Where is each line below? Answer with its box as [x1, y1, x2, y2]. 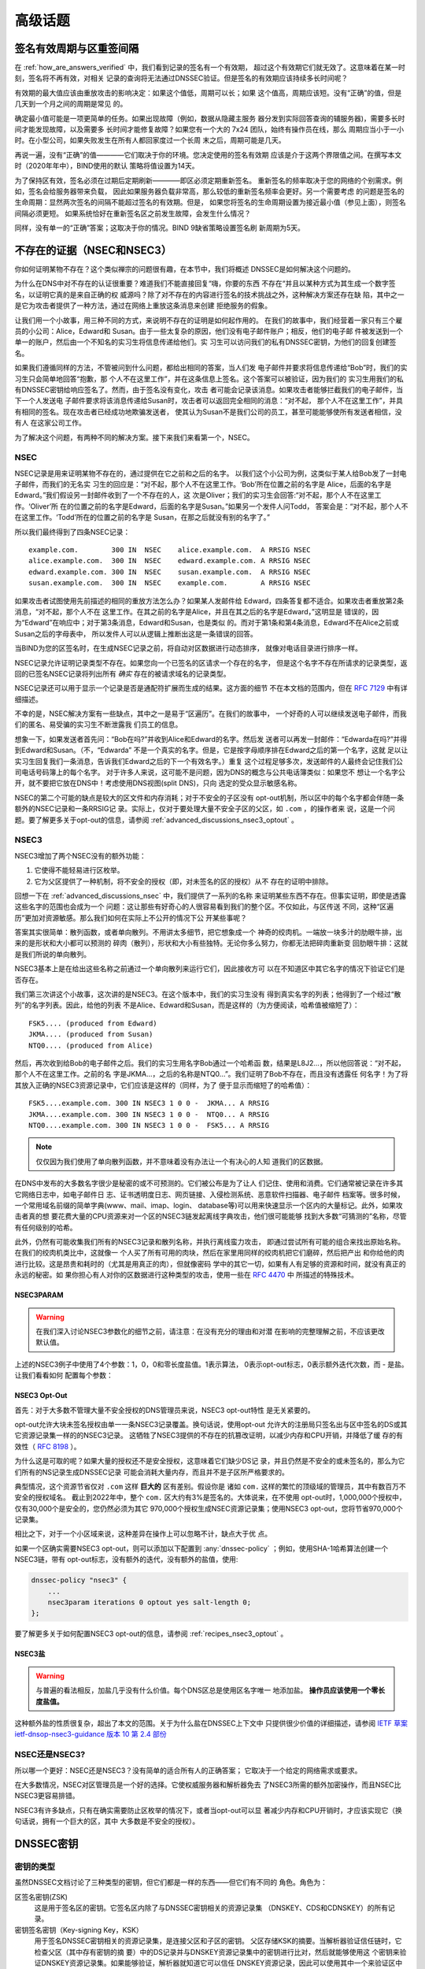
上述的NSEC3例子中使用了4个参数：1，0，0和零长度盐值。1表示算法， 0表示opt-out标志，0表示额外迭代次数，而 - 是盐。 [14, 1359, 408, 1369]
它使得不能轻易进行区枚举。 [34, 866, 124, 875]
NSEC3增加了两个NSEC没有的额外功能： [14, 851, 146, 860]
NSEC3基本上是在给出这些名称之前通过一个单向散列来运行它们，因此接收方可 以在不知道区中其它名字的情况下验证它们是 [14, 964, 405, 973]
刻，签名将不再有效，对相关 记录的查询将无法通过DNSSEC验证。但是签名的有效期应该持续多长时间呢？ [14, 73, 349, 83]
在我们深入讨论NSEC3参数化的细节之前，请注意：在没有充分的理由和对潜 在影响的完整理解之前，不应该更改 [35, 1327, 385, 1337]
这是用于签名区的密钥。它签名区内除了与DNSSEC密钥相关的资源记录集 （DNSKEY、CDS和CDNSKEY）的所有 [34, 1903, 389, 1912]
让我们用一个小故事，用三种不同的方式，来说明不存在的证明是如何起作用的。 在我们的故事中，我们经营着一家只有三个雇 [14, 315, 403, 324]
